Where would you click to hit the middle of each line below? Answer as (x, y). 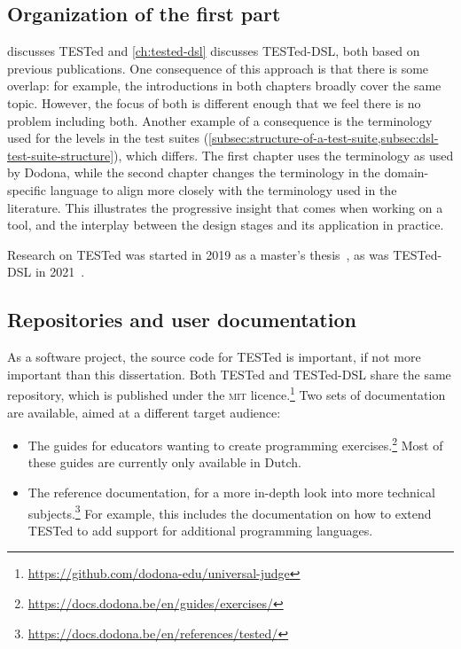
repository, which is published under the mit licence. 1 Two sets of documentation (227, 393)
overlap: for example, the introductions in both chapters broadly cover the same (224, 86)
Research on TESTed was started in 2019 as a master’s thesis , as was (198, 254)
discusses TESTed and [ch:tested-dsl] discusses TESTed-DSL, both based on (214, 51)
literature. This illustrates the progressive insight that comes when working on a (225, 207)
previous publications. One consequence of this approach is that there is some (218, 68)
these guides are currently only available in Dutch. (164, 462)
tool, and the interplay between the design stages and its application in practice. (226, 225)
